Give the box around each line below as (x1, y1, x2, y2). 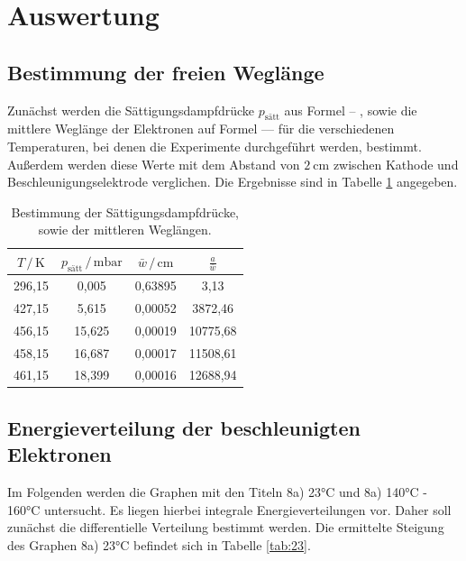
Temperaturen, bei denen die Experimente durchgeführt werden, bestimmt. (7, 136, 422, 155)
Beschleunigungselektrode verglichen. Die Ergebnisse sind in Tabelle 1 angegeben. (7, 172, 458, 191)
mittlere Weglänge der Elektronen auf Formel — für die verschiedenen (7, 119, 395, 138)
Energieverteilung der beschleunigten (7, 413, 361, 441)
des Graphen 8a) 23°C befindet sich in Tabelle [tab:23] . (7, 535, 311, 554)
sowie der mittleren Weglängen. (38, 220, 212, 239)
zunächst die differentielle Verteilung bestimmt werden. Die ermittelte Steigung (7, 518, 444, 537)
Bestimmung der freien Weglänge (7, 58, 324, 86)
